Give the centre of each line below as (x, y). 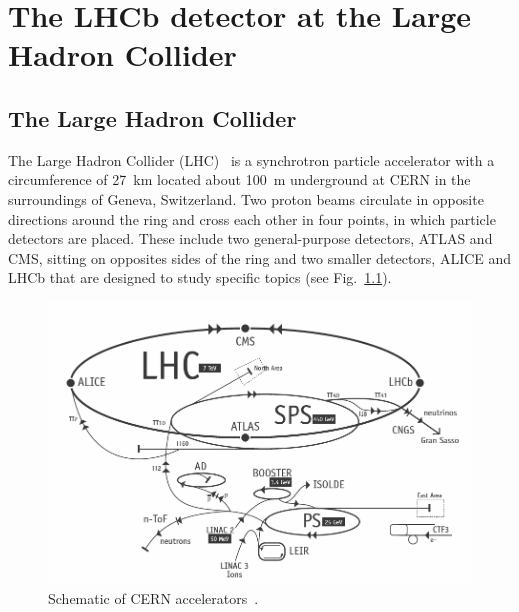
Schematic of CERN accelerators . (153, 598)
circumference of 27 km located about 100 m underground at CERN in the (239, 179)
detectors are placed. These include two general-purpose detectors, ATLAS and (250, 238)
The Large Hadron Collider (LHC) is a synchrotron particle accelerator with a (251, 159)
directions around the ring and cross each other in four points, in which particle (252, 218)
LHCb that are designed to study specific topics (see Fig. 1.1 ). (200, 277)
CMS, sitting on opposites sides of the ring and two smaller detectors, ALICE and (260, 257)
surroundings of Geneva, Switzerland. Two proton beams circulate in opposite (246, 198)
